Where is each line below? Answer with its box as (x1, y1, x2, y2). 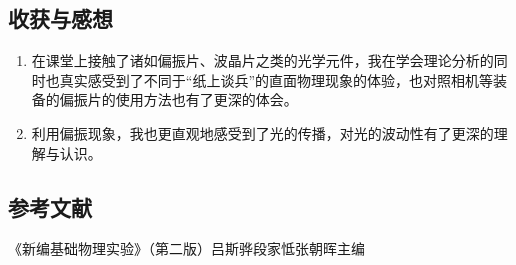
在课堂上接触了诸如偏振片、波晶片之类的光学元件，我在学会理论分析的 (31, 50, 494, 71)
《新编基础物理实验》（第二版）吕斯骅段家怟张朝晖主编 (8, 238, 365, 259)
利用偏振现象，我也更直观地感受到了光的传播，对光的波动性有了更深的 (31, 122, 494, 143)
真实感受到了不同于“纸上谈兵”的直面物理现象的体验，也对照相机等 (59, 69, 494, 90)
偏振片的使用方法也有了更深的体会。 (59, 89, 298, 110)
